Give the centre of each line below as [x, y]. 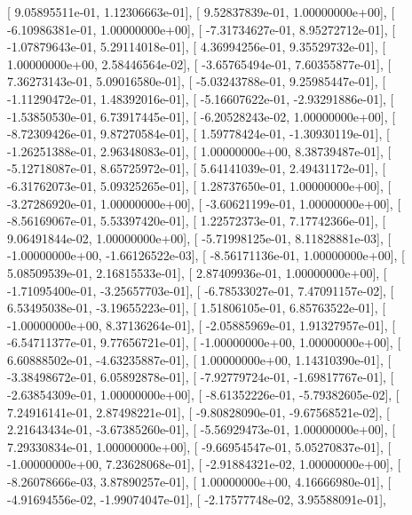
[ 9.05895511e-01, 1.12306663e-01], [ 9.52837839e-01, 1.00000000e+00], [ [201, 12]
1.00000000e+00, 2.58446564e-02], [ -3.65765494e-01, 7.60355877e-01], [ [199, 63]
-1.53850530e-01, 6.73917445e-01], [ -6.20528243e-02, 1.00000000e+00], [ [202, 116]
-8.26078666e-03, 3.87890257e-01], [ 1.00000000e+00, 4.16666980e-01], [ [199, 482]
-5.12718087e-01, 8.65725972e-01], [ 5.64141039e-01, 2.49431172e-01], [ [197, 168]
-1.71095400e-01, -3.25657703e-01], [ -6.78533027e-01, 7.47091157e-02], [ [201, 290]
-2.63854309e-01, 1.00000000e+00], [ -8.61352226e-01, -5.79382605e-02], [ [203, 395]
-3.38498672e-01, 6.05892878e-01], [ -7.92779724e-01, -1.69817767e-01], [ [201, 377]
